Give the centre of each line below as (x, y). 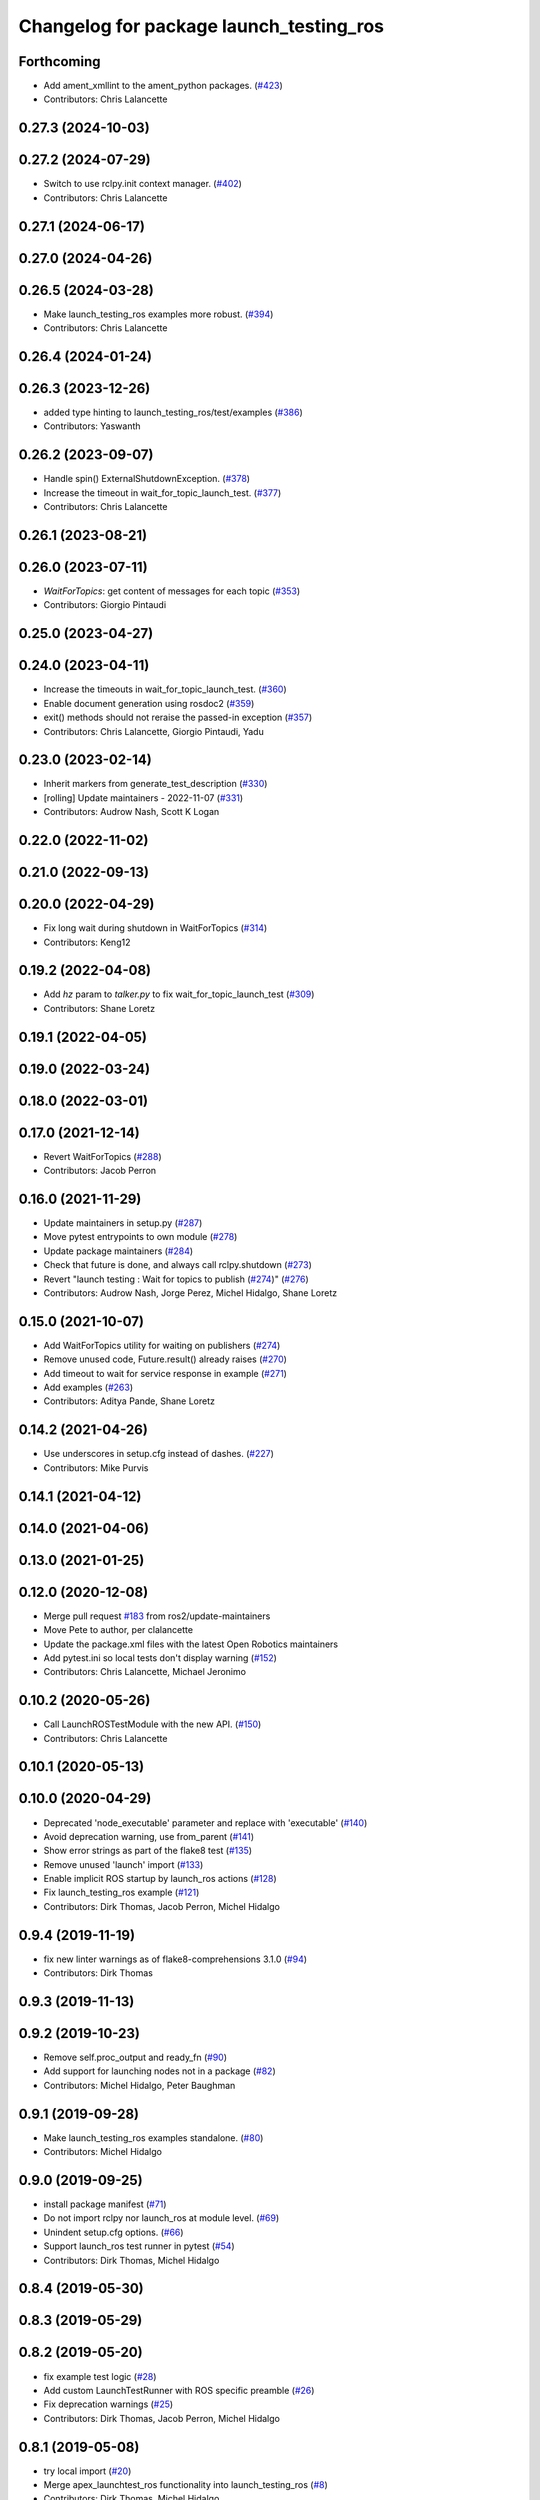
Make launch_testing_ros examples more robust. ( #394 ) (158, 314)
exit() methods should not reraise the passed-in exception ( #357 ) (178, 717)
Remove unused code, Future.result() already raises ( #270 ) (165, 1359)
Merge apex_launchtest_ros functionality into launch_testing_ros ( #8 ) (186, 2485)
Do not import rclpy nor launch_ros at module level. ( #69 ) (161, 2218)
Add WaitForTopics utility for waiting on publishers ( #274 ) (162, 1345)
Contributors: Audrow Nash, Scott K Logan (131, 812)
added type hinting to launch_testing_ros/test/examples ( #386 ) (173, 412)
